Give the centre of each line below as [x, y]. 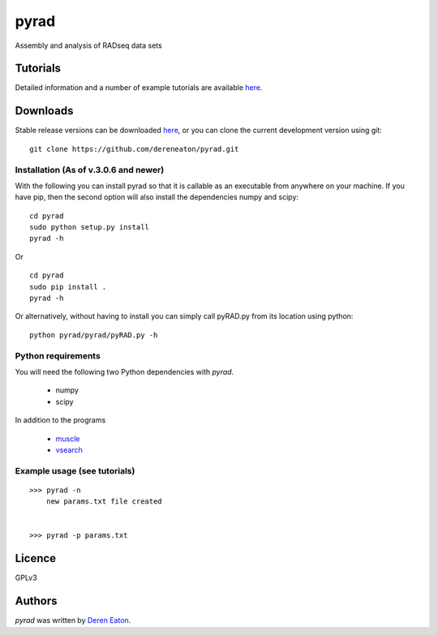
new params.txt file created [104, 502]
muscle [68, 439]
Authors [36, 601]
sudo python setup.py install [90, 227]
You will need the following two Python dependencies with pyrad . [125, 371]
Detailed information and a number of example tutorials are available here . [139, 88]
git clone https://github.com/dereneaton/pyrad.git [134, 149]
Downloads [44, 111]
